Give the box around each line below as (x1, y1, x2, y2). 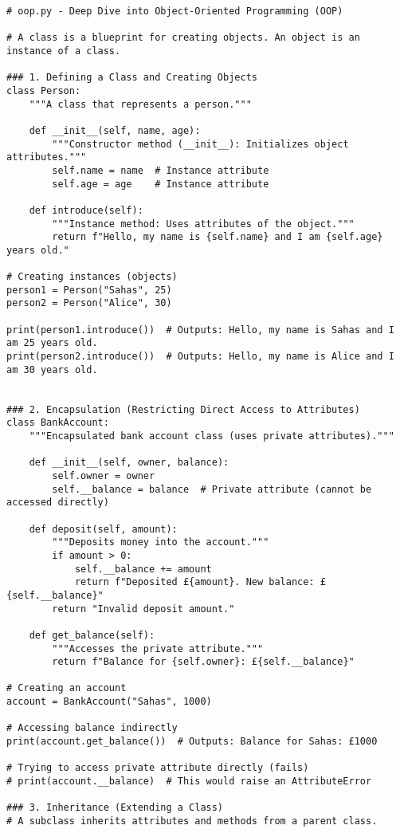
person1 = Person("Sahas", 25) (6, 284, 172, 296)
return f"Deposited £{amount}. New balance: (74, 576, 315, 588)
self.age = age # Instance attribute (52, 178, 269, 190)
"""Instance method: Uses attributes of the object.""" (52, 218, 355, 230)
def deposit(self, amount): (29, 523, 178, 535)
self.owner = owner (52, 470, 155, 481)
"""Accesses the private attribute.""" (52, 642, 264, 654)
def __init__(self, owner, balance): (29, 457, 229, 469)
